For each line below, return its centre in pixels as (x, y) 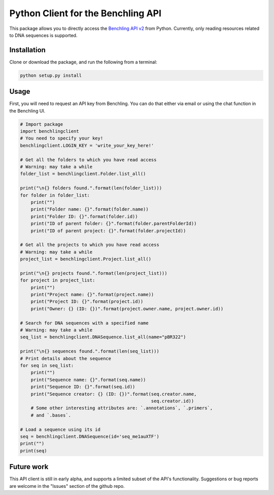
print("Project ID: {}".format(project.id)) (87, 302)
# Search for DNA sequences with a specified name (84, 323)
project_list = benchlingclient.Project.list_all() (86, 259)
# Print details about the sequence (66, 358)
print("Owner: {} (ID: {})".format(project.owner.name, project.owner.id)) (127, 309)
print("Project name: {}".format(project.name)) (92, 295)
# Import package (42, 124)
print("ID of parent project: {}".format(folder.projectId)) (108, 231)
